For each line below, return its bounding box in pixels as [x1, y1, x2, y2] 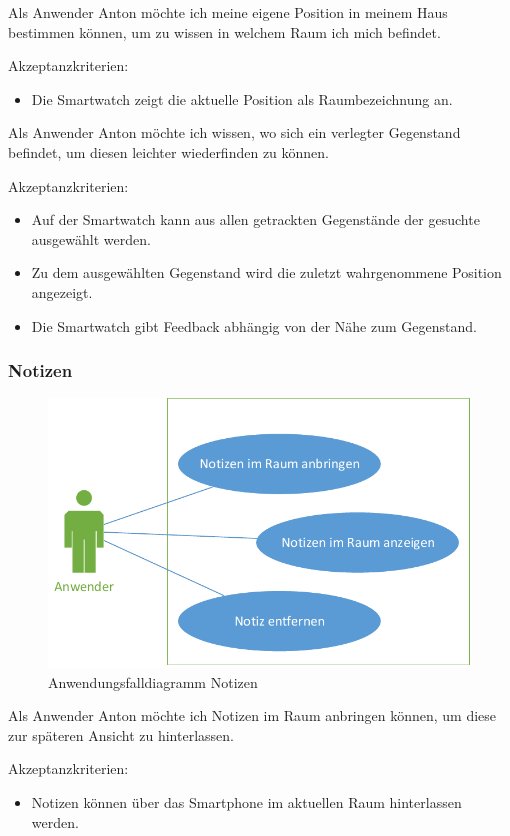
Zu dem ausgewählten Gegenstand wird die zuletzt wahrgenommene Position [31, 262, 502, 283]
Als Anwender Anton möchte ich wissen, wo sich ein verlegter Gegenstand [8, 122, 461, 143]
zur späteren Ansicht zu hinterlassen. [8, 724, 234, 745]
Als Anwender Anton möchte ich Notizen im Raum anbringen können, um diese [8, 705, 497, 726]
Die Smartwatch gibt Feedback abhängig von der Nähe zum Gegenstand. [31, 315, 477, 336]
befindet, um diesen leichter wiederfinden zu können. [8, 141, 330, 162]
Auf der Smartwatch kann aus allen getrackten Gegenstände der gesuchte [31, 209, 480, 230]
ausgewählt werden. [31, 228, 151, 249]
